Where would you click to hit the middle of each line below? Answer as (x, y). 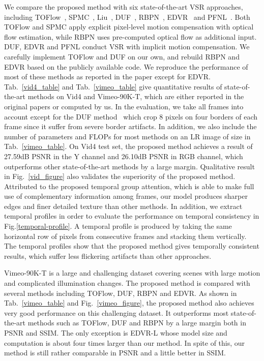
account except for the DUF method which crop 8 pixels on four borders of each (131, 116)
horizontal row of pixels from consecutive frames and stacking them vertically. (125, 236)
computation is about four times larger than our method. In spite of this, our (125, 342)
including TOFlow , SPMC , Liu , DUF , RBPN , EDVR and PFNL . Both (127, 17)
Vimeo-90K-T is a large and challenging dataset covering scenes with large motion (132, 273)
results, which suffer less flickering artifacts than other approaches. (108, 255)
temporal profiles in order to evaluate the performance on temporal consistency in (132, 216)
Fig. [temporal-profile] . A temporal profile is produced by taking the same (118, 226)
